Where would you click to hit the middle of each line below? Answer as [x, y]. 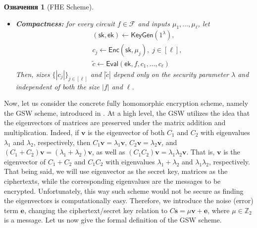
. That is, [201, 152]
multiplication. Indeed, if [42, 132]
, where [219, 210]
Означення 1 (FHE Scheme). [49, 6]
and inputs [154, 23]
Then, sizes [33, 74]
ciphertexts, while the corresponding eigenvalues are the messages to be [112, 181]
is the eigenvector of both [126, 132]
